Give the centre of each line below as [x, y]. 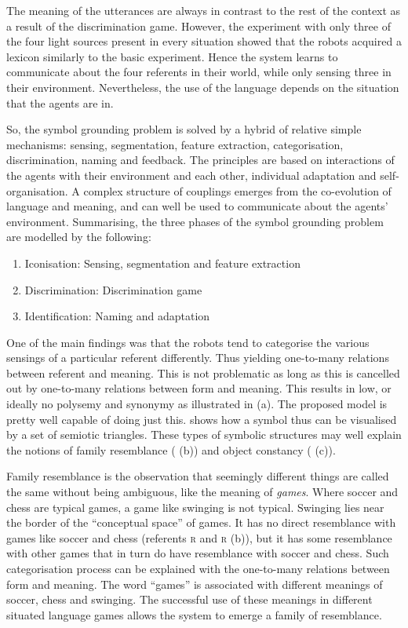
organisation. [37, 190]
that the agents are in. [60, 102]
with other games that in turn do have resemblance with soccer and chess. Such [198, 553]
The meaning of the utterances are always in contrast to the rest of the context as [204, 10]
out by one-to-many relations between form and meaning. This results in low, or [199, 388]
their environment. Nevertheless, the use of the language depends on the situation [203, 87]
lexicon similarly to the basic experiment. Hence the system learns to [172, 56]
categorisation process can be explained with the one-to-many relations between [198, 568]
